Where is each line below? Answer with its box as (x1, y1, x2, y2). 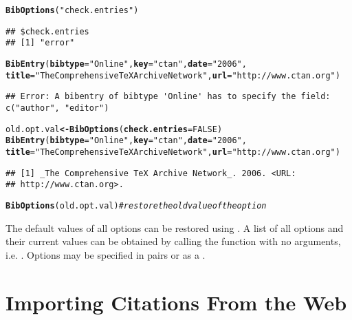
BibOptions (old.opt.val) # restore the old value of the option (5, 200, 267, 211)
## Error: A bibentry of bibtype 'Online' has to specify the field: (5, 92, 331, 102)
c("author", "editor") (5, 103, 109, 113)
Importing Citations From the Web (5, 288, 347, 316)
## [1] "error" (5, 38, 75, 48)
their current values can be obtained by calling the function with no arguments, (5, 234, 341, 248)
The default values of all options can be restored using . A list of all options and (5, 220, 344, 235)
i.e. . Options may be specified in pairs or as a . (5, 247, 206, 262)
